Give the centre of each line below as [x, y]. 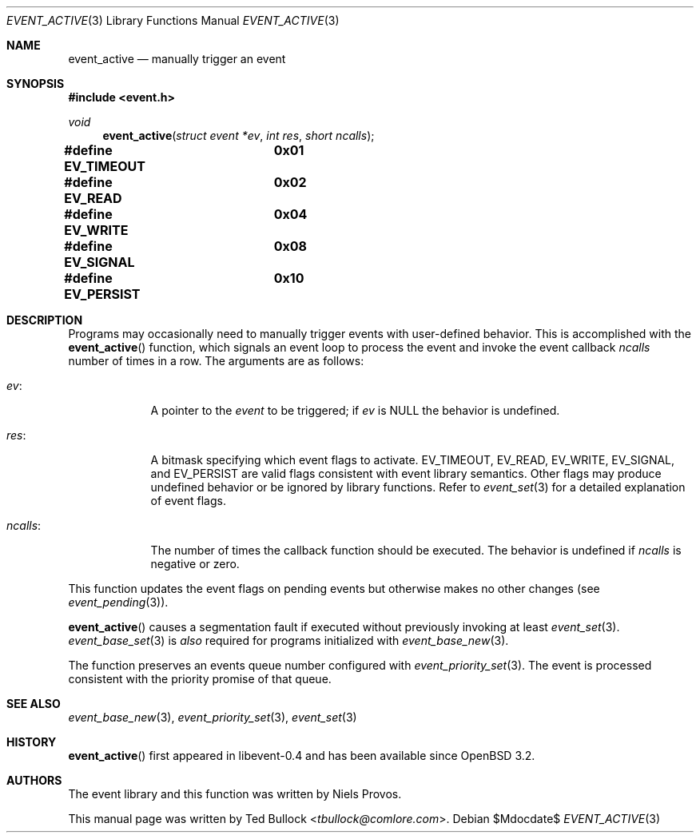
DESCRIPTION [45, 320]
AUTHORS [34, 780]
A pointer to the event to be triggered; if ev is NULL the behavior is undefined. [355, 410]
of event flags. [188, 501]
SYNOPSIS [36, 84]
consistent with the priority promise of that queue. [200, 679]
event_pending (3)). [118, 602]
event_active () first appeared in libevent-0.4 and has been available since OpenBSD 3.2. [302, 755]
